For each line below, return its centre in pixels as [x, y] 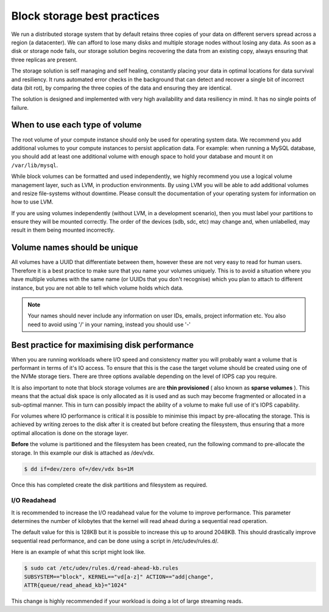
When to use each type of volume [76, 125]
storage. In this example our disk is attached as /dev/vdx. [83, 453]
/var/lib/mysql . [35, 165]
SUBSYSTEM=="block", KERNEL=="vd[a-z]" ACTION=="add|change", [119, 577]
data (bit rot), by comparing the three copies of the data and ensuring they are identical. [122, 88]
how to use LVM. [32, 202]
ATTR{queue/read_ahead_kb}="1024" [76, 585]
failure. [20, 107]
